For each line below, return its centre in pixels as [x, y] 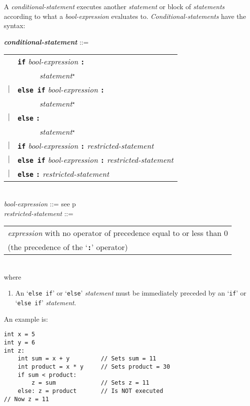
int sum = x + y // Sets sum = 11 [87, 359]
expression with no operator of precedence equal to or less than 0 [118, 233]
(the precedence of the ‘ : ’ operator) [68, 247]
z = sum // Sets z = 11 [90, 383]
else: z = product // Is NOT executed [90, 391]
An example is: [26, 319]
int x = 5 [20, 335]
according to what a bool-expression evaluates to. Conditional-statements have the [125, 16]
